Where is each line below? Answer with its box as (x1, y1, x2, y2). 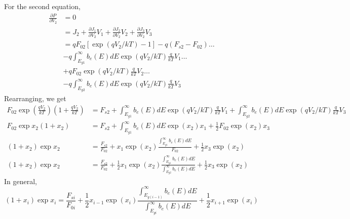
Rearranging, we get (4, 93, 66, 103)
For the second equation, (4, 1, 81, 11)
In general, (4, 176, 37, 186)
